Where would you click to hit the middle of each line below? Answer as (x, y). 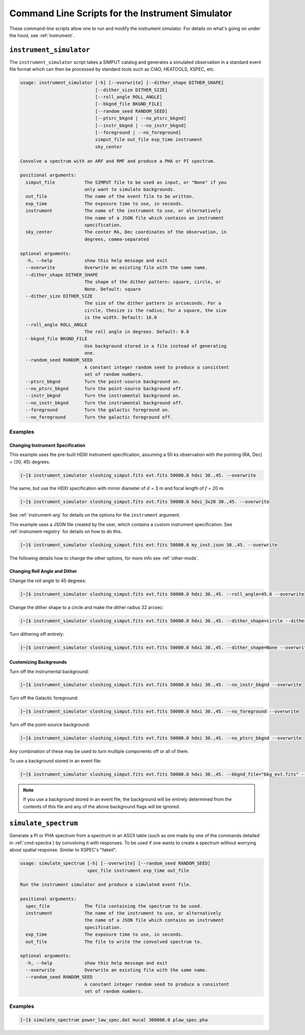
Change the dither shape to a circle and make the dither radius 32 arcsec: (86, 607)
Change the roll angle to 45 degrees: (48, 581)
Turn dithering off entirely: (37, 634)
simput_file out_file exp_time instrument (149, 140)
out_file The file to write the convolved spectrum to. (114, 941)
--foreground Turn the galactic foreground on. (98, 410)
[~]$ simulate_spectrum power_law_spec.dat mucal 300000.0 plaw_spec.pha (114, 1020)
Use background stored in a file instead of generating (155, 346)
